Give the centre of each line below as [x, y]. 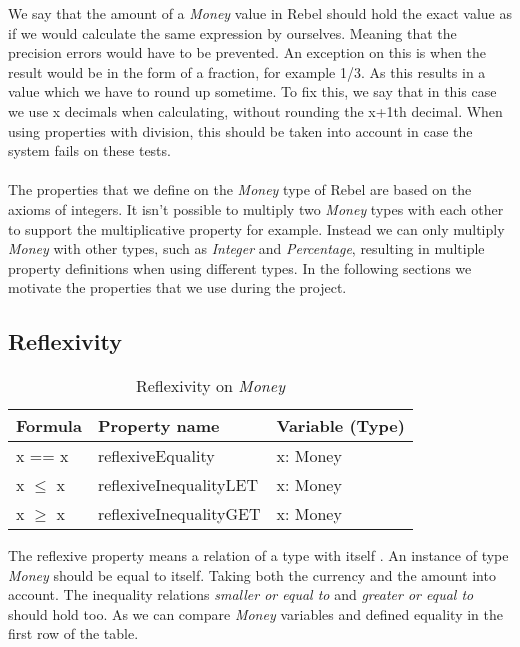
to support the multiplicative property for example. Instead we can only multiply [256, 228]
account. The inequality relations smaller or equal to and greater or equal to [241, 594]
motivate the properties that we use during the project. [177, 287]
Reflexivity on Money [210, 386]
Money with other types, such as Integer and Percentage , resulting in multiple [246, 248]
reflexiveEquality [156, 456]
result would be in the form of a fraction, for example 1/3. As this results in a [247, 71]
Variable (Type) [340, 426]
